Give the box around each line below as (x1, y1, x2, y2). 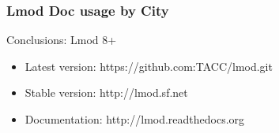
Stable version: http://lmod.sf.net (25, 84, 188, 101)
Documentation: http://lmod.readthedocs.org (25, 111, 245, 127)
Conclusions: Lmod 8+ (6, 31, 117, 48)
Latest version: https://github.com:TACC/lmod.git (25, 57, 273, 74)
